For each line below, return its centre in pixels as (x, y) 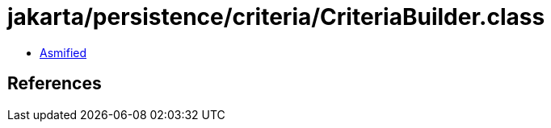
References (55, 84)
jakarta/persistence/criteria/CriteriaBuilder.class (276, 17)
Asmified (63, 52)
